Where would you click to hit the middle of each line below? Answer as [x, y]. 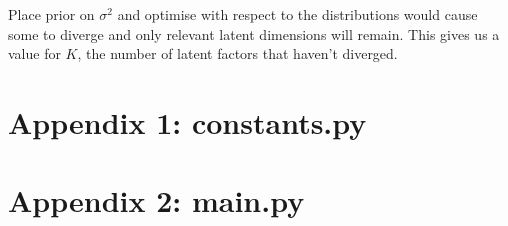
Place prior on [51, 14]
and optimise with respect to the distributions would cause [297, 14]
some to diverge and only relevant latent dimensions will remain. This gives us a [254, 33]
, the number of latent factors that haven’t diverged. [237, 53]
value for [34, 53]
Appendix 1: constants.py [187, 121]
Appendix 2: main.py [156, 200]
